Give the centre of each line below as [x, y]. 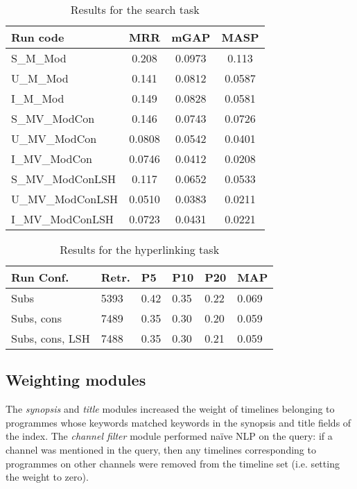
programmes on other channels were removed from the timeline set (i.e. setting [173, 463]
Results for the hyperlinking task [140, 249]
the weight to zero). [47, 477]
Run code [38, 37]
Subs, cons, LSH [51, 338]
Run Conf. [40, 277]
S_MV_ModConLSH [63, 179]
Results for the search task [135, 9]
